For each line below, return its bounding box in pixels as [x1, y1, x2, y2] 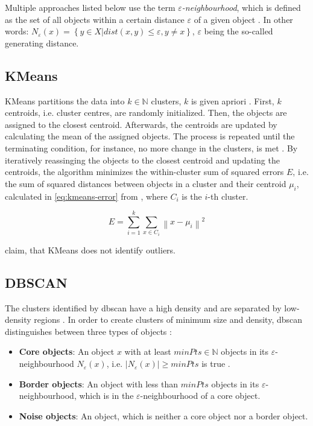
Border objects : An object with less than [19, 377, 178, 390]
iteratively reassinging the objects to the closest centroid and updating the [5, 153, 280, 166]
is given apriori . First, [191, 94, 274, 107]
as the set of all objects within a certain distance [5, 13, 185, 25]
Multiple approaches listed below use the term [5, 1, 175, 13]
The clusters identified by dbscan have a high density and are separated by [5, 301, 282, 314]
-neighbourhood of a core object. [140, 389, 261, 402]
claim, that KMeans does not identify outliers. [5, 243, 176, 256]
